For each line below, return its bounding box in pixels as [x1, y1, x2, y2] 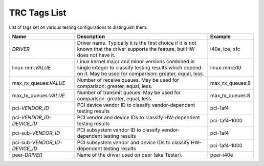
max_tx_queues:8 [210, 92, 250, 99]
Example [210, 33, 231, 40]
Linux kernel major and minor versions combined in [77, 58, 195, 65]
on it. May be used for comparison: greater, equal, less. [77, 70, 204, 77]
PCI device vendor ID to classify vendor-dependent [77, 101, 195, 108]
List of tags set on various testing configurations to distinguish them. [9, 24, 148, 30]
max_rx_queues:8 [210, 79, 251, 86]
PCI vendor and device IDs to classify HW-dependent [77, 114, 200, 121]
